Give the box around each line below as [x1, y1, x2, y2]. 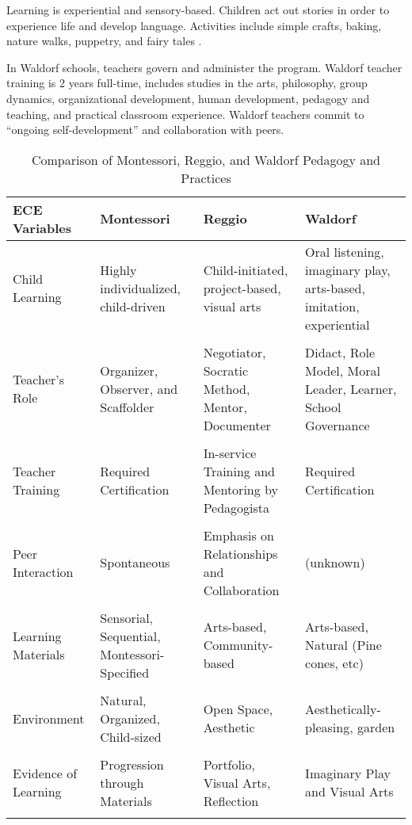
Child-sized [100, 727, 162, 746]
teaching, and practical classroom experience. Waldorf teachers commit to [6, 105, 364, 122]
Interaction [13, 562, 74, 581]
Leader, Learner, [305, 379, 397, 398]
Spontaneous [100, 553, 170, 572]
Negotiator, [203, 342, 266, 361]
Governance [305, 415, 370, 434]
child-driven [100, 296, 166, 315]
